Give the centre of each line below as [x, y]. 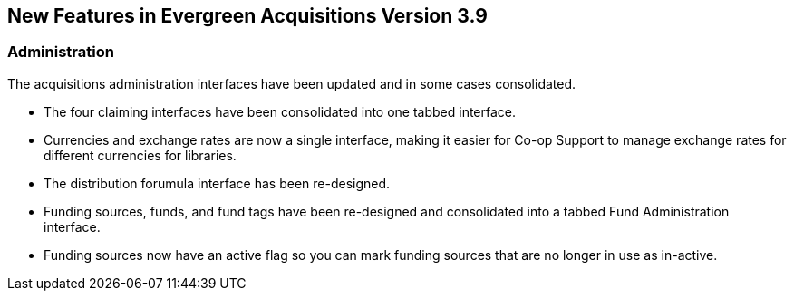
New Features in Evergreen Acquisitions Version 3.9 [247, 16]
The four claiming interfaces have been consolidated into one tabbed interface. [280, 111]
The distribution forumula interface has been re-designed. [217, 183]
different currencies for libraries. [140, 155]
